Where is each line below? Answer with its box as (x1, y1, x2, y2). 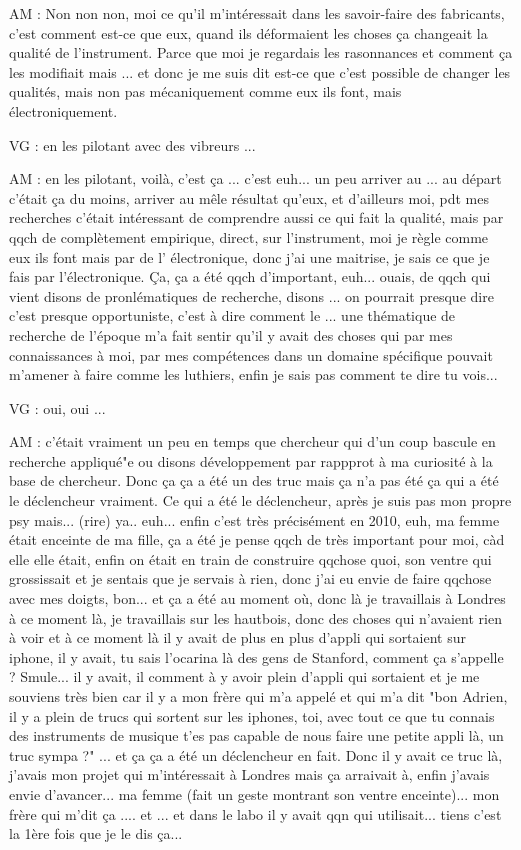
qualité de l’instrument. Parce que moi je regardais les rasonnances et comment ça (9, 42, 513, 63)
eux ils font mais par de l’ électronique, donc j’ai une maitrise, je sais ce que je (9, 246, 490, 267)
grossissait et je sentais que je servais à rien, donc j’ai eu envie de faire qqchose (9, 568, 492, 589)
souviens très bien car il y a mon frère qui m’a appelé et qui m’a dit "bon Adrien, (9, 686, 508, 706)
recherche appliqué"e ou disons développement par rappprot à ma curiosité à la (9, 450, 493, 471)
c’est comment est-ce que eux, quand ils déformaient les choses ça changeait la (9, 22, 488, 43)
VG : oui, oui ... (9, 397, 106, 418)
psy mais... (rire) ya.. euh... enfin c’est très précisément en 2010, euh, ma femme (9, 509, 500, 530)
